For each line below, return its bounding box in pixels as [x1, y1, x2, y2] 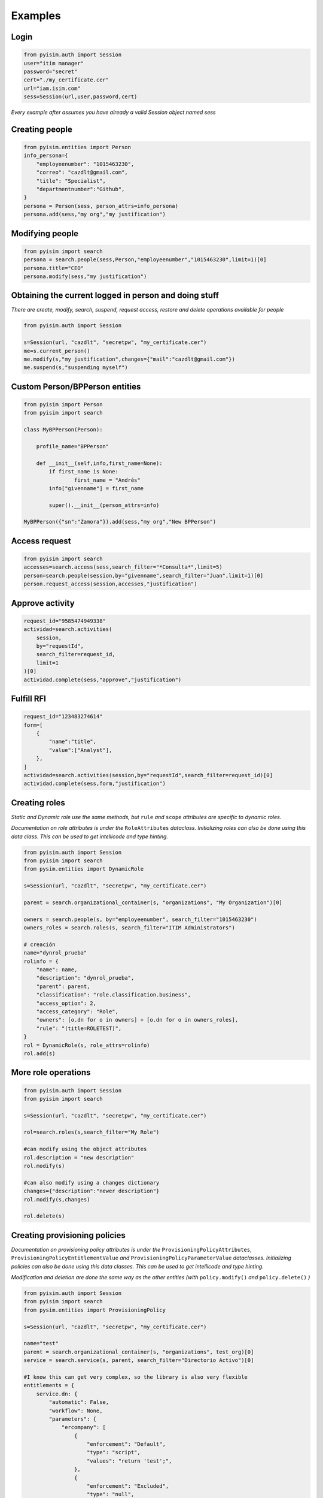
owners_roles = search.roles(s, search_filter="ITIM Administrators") [23, 925, 236, 931]
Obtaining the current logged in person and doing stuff [11, 291, 220, 301]
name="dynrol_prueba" [23, 950, 87, 956]
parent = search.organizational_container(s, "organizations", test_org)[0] [23, 1348, 254, 1355]
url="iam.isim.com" [23, 84, 81, 92]
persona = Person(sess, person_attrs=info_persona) [23, 203, 179, 209]
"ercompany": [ [61, 1424, 106, 1431]
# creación [23, 941, 56, 948]
